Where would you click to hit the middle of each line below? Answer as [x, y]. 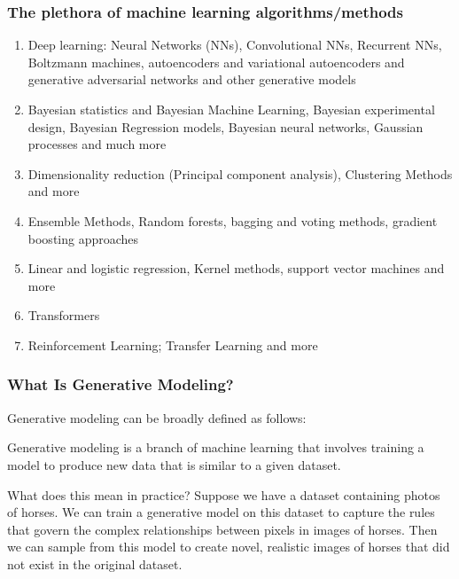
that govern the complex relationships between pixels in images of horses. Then [222, 529]
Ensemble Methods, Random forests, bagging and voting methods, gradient [233, 220]
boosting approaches [83, 238]
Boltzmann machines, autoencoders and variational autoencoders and [216, 62]
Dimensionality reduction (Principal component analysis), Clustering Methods [240, 173]
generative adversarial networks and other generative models [192, 79]
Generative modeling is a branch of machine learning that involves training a [216, 447]
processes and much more [97, 144]
